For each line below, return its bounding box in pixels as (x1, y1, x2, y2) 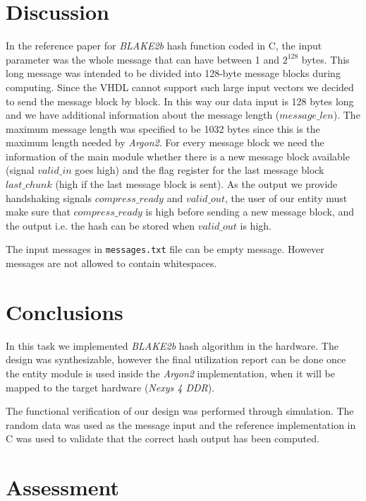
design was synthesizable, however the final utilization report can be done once (6, 352, 346, 367)
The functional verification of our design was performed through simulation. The (6, 403, 354, 418)
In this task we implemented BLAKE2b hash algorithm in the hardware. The (6, 338, 338, 353)
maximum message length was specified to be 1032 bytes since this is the (6, 121, 320, 136)
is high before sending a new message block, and (145, 204, 355, 219)
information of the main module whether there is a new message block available (6, 148, 350, 163)
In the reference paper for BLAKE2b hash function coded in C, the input (6, 38, 322, 53)
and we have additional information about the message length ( (6, 107, 280, 122)
